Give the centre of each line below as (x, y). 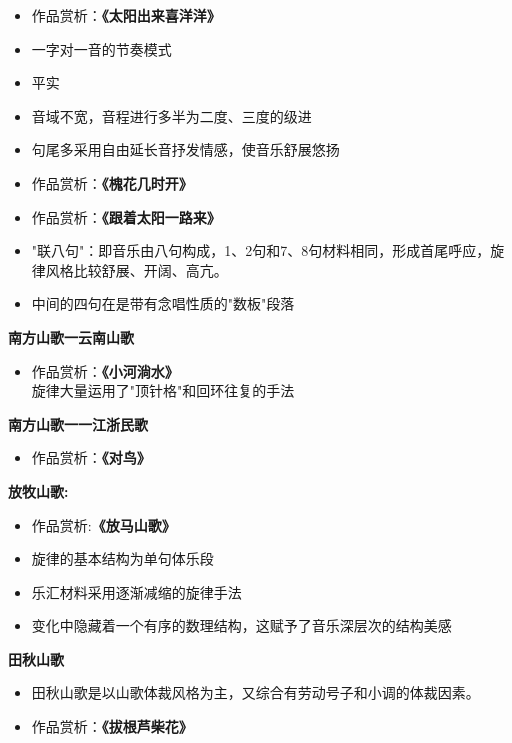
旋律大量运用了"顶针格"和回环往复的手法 (163, 390)
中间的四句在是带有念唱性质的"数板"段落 (163, 303)
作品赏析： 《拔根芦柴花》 (112, 726)
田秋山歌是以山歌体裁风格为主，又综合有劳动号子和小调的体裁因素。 (255, 692)
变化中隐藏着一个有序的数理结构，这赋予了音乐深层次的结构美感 (241, 625)
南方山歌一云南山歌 (71, 336)
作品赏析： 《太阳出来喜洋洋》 (126, 15)
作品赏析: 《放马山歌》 (103, 524)
